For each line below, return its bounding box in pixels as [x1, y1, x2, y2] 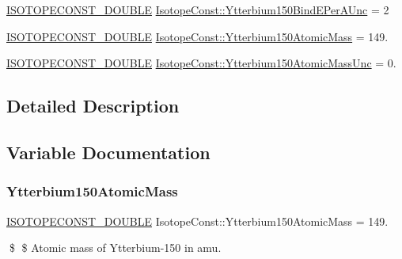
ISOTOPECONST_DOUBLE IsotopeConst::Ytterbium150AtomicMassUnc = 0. [6, 55, 396, 71]
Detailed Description [6, 93, 180, 118]
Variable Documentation [6, 139, 210, 164]
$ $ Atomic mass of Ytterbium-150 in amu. [9, 239, 222, 256]
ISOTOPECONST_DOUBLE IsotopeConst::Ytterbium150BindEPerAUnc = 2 [6, 2, 389, 17]
